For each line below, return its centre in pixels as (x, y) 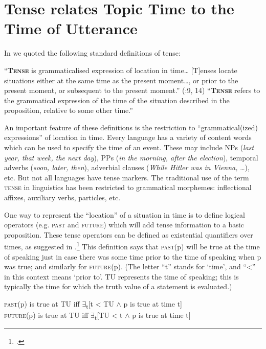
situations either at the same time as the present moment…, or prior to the (121, 80)
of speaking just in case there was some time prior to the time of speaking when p (133, 256)
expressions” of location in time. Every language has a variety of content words (128, 137)
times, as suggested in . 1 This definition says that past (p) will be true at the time (132, 246)
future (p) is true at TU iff (46, 315)
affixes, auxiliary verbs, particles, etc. (62, 197)
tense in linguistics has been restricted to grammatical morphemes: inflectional (128, 187)
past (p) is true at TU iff (42, 304)
